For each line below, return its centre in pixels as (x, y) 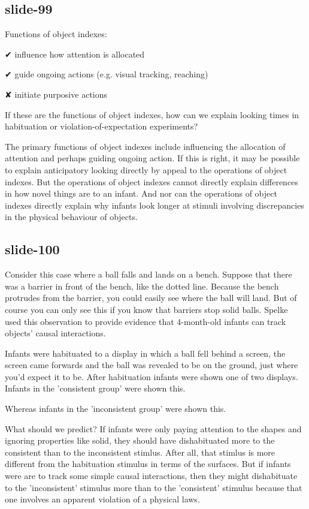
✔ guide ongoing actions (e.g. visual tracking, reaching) (107, 74)
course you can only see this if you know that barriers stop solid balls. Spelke (146, 309)
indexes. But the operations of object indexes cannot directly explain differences (152, 181)
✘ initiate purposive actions (56, 94)
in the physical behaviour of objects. (71, 217)
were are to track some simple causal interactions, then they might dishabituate (151, 476)
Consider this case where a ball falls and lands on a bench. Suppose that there (149, 274)
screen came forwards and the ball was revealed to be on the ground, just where (152, 365)
